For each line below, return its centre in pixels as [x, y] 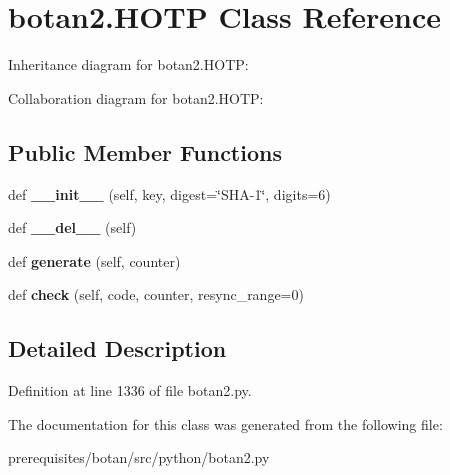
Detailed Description [117, 348]
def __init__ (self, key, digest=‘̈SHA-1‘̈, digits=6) [169, 193]
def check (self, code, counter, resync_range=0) [156, 294]
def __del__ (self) [72, 227]
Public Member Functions [145, 151]
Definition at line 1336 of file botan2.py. [130, 390]
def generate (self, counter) [94, 260]
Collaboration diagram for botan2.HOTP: [136, 97]
